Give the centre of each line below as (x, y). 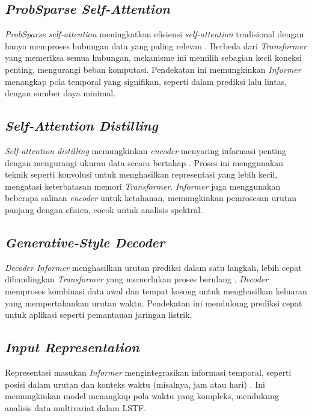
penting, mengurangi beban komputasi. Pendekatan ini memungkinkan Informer (153, 69)
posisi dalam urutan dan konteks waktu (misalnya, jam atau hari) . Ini (135, 384)
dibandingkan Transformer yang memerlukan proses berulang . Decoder (137, 279)
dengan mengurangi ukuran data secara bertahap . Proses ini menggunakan (144, 162)
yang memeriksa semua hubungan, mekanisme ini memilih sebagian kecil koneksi (153, 57)
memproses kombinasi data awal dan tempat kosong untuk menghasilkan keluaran (156, 290)
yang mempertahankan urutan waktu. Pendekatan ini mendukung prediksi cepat (154, 303)
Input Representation (72, 347)
